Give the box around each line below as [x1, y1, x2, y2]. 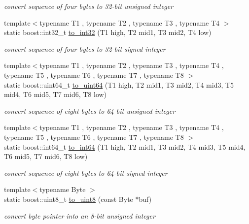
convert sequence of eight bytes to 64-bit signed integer [4, 167, 168, 178]
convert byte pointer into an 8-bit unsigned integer [4, 210, 155, 221]
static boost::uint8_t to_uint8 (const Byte [4, 193, 133, 204]
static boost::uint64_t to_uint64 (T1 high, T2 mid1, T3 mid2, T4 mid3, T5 [4, 79, 234, 90]
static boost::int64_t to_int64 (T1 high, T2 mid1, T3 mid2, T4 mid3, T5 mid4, [4, 141, 246, 152]
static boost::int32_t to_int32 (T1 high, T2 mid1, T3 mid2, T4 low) [4, 27, 212, 37]
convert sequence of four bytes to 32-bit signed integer [4, 43, 166, 54]
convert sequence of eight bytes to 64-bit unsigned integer [4, 105, 176, 116]
